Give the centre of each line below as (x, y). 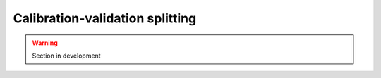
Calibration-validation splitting (105, 18)
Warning (45, 43)
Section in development (67, 56)
